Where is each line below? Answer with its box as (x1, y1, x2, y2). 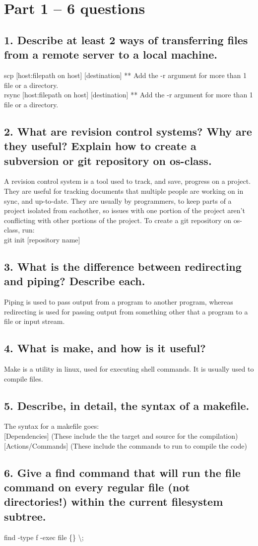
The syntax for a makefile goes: (4, 421, 99, 431)
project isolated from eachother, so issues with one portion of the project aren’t (4, 205, 245, 216)
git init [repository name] (4, 234, 80, 244)
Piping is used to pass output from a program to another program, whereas (4, 297, 233, 307)
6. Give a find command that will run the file (4, 465, 241, 480)
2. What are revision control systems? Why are (4, 123, 252, 139)
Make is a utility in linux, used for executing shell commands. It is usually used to (4, 364, 254, 374)
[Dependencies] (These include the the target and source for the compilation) (4, 431, 238, 441)
